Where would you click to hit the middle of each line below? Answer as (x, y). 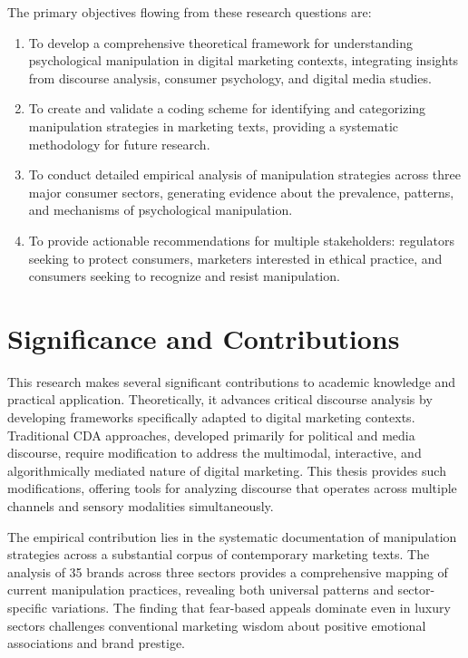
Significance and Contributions (204, 338)
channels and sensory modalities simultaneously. (141, 506)
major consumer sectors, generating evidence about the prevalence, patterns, (241, 192)
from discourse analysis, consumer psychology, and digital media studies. (230, 77)
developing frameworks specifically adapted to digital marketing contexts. (211, 417)
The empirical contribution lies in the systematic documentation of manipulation (232, 536)
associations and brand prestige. (97, 643)
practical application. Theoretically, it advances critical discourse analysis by (220, 399)
